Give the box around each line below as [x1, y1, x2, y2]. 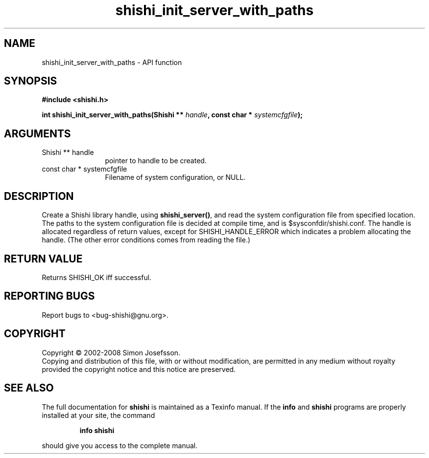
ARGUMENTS [4, 127, 71, 140]
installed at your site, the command [42, 411, 155, 419]
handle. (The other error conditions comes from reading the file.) [42, 236, 251, 244]
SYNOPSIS [4, 75, 57, 87]
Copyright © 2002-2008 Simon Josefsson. [42, 348, 181, 357]
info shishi [79, 426, 115, 435]
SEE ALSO [4, 382, 54, 394]
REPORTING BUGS [4, 290, 95, 303]
